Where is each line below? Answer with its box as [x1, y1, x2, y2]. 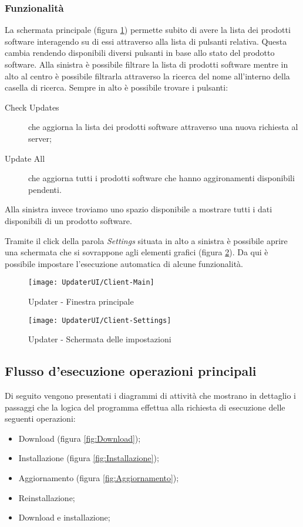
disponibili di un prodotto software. [5, 214, 132, 226]
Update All [5, 152, 45, 164]
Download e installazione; [18, 511, 110, 523]
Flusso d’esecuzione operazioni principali [5, 362, 257, 380]
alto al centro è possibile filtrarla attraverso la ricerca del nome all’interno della [5, 69, 290, 82]
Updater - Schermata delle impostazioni [28, 333, 171, 345]
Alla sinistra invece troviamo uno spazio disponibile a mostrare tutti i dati [5, 203, 272, 215]
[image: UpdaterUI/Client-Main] [28, 278, 154, 287]
